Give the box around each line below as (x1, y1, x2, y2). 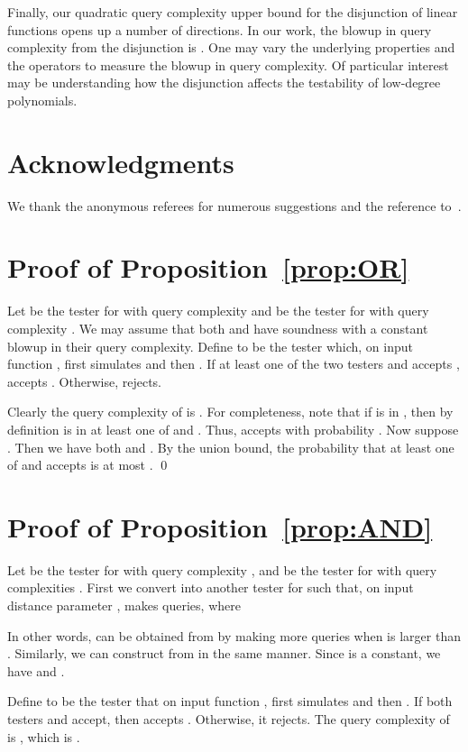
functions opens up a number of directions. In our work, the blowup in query (7, 20, 432, 39)
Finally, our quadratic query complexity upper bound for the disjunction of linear (7, 3, 458, 21)
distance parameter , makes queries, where (7, 596, 241, 615)
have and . (7, 661, 65, 680)
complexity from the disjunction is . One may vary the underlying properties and (7, 38, 455, 57)
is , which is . (7, 727, 80, 746)
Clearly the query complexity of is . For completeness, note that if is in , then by (7, 402, 454, 421)
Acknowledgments (7, 143, 234, 180)
